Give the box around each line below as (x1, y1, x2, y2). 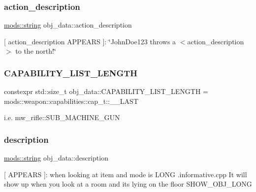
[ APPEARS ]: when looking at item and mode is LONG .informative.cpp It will (4, 169, 247, 179)
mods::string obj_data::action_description (4, 20, 132, 30)
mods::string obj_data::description (4, 153, 108, 163)
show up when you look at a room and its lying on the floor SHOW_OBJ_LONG (4, 179, 252, 189)
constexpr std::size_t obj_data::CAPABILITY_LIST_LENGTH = (4, 86, 208, 96)
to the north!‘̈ (15, 46, 56, 56)
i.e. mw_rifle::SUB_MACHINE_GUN (4, 112, 120, 123)
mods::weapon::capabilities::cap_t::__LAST (4, 96, 138, 106)
